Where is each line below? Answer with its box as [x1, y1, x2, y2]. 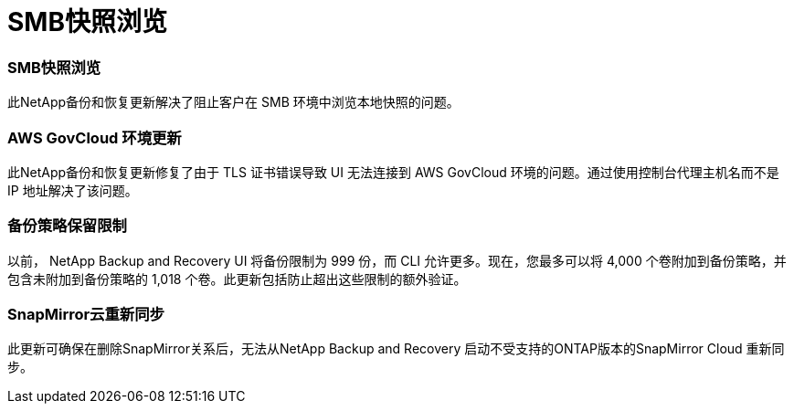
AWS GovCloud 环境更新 [7, 128, 182, 147]
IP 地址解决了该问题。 [7, 182, 138, 198]
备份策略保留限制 [7, 216, 127, 236]
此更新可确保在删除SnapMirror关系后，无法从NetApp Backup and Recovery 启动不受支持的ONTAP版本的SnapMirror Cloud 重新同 [7, 341, 785, 357]
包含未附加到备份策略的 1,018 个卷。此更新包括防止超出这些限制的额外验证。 [7, 270, 467, 287]
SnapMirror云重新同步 [7, 305, 164, 323]
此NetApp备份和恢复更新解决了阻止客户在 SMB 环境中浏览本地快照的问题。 [7, 94, 460, 111]
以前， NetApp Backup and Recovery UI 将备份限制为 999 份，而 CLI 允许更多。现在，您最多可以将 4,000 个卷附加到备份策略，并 [7, 252, 787, 269]
